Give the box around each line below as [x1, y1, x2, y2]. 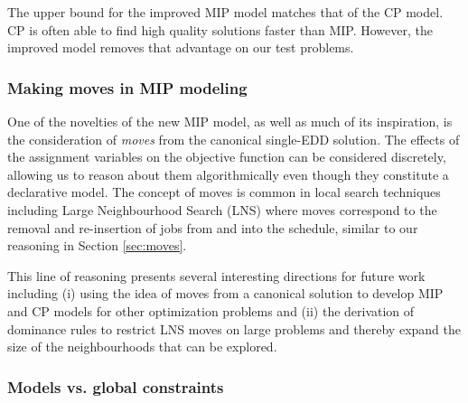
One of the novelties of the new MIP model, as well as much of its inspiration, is [7, 112, 453, 130]
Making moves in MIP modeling [7, 76, 248, 98]
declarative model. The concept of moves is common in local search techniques [7, 183, 441, 201]
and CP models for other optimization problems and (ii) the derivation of [7, 301, 415, 320]
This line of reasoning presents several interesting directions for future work [7, 266, 426, 285]
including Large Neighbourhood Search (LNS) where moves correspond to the [7, 200, 437, 219]
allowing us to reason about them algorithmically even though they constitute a [7, 164, 449, 183]
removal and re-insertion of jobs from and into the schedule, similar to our [7, 218, 418, 237]
